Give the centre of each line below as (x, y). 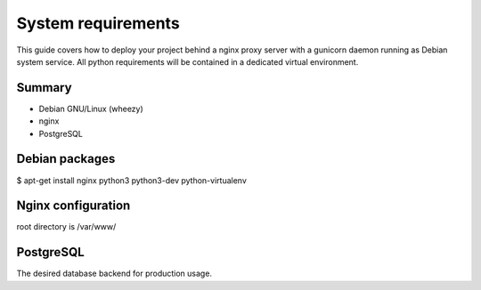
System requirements (98, 23)
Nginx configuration (73, 206)
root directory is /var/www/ (66, 227)
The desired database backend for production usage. (114, 274)
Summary (44, 88)
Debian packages (66, 159)
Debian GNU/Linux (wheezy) (91, 109)
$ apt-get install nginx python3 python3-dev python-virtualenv (131, 180)
